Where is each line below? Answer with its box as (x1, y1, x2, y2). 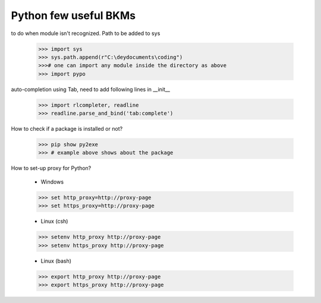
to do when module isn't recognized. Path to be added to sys (11, 30, 160, 37)
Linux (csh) (40, 217, 68, 225)
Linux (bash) (40, 257, 71, 264)
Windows (40, 178, 64, 185)
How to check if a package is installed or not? (11, 125, 123, 132)
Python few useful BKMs (11, 9, 136, 22)
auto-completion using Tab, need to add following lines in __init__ (11, 86, 171, 93)
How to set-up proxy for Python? (11, 165, 92, 172)
